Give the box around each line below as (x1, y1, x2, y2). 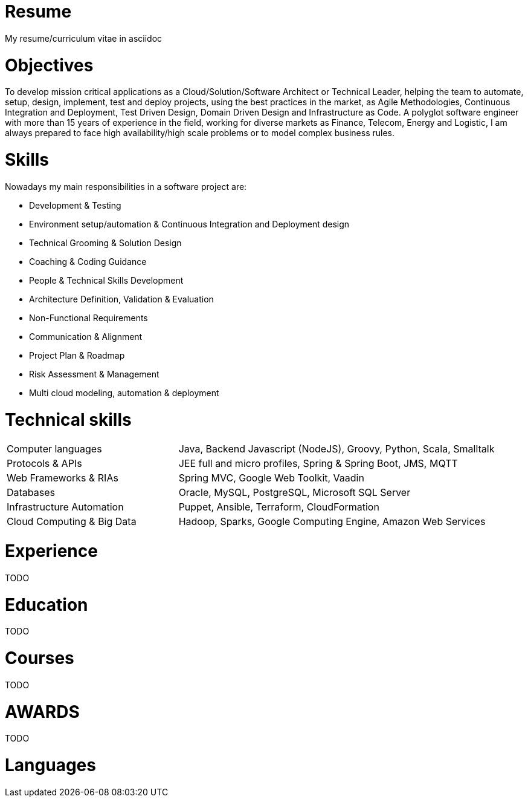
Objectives (5, 54, 94, 76)
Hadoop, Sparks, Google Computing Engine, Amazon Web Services (178, 515, 486, 528)
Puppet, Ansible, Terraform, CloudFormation (178, 501, 379, 513)
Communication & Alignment (29, 331, 143, 342)
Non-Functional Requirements (29, 312, 148, 323)
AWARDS (5, 701, 80, 722)
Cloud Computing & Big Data (7, 515, 137, 528)
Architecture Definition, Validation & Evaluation (29, 293, 214, 304)
